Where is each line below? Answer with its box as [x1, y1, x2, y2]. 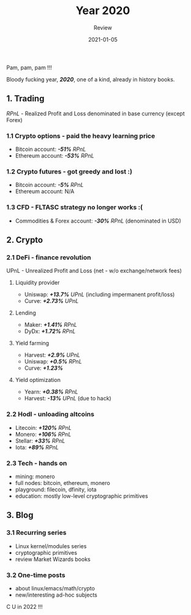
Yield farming [15, 340, 50, 347]
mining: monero [15, 473, 55, 480]
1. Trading [6, 93, 45, 104]
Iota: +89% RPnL [15, 443, 59, 451]
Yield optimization [15, 376, 61, 384]
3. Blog [6, 510, 34, 521]
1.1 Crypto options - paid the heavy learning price [6, 131, 155, 140]
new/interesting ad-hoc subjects [15, 591, 98, 598]
